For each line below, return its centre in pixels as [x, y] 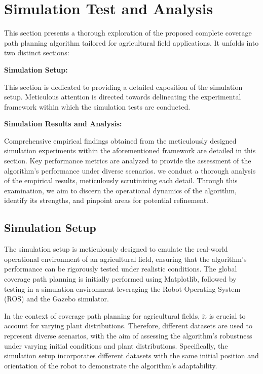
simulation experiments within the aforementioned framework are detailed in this [130, 150]
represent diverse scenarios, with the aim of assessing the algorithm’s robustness [128, 335]
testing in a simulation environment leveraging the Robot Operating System [122, 288]
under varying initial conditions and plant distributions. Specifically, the [116, 345]
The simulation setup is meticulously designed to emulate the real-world [116, 249]
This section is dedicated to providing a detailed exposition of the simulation [123, 87]
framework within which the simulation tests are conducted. [97, 106]
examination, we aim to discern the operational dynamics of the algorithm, [120, 190]
